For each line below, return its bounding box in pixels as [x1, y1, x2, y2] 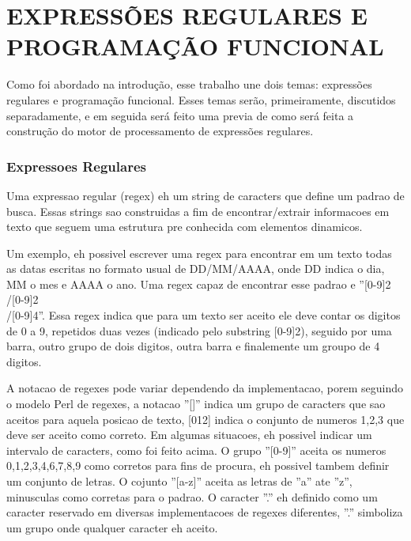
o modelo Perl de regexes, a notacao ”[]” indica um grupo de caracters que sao [6, 395, 386, 412]
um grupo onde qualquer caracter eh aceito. [6, 519, 218, 535]
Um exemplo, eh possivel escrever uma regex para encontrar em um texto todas [6, 244, 392, 261]
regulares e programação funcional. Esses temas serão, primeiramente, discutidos [6, 91, 396, 108]
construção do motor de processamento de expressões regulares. [6, 123, 314, 139]
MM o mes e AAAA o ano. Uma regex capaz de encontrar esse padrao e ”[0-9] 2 [6, 275, 391, 292]
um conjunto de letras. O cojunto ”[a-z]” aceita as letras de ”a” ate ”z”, [6, 473, 353, 489]
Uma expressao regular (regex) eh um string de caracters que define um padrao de [6, 187, 405, 203]
